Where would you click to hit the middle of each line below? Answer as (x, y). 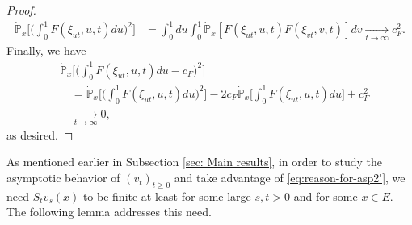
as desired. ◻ (40, 134)
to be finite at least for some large (167, 196)
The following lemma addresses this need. (109, 212)
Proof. (21, 10)
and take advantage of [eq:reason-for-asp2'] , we (290, 178)
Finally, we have (46, 50)
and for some (326, 196)
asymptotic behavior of (63, 178)
